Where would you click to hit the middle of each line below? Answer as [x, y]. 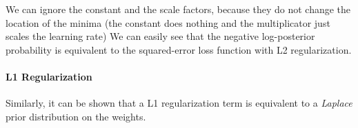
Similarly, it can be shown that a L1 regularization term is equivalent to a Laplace [179, 103]
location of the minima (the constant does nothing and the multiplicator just [168, 22]
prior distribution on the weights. [76, 116]
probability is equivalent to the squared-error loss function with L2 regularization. [179, 49]
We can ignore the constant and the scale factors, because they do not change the [178, 9]
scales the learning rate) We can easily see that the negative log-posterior [160, 36]
